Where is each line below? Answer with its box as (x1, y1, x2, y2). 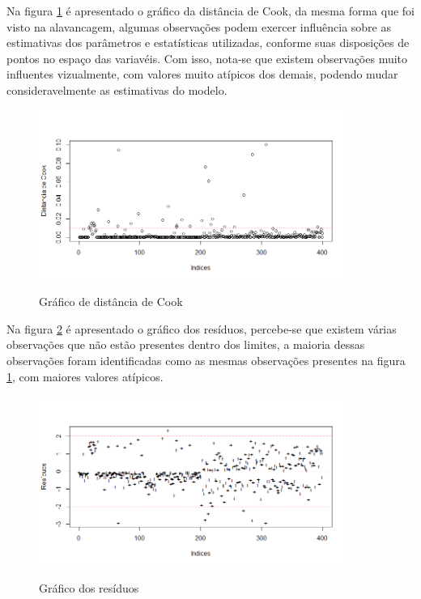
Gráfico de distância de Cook (39, 293, 183, 310)
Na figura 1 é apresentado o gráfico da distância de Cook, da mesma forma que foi (6, 2, 415, 19)
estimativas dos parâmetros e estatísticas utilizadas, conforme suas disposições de (6, 34, 410, 51)
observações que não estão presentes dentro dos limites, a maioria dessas (6, 336, 365, 353)
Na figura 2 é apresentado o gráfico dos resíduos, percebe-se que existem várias (6, 320, 397, 337)
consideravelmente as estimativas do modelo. (6, 81, 228, 98)
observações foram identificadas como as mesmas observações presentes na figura (6, 352, 406, 369)
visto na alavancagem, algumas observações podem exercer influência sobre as (6, 18, 392, 35)
